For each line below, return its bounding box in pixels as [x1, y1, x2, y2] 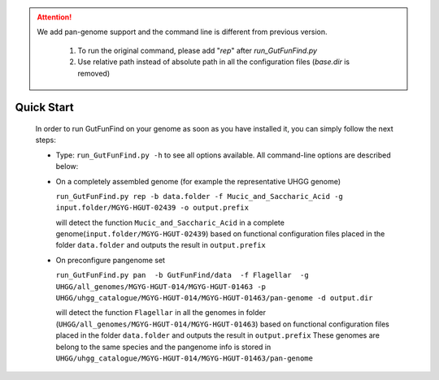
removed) [77, 68, 111, 78]
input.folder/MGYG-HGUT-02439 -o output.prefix [55, 203, 250, 213]
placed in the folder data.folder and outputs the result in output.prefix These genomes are [55, 330, 380, 340]
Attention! [37, 12, 72, 22]
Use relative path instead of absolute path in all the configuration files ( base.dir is [77, 57, 350, 67]
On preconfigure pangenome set [55, 255, 166, 265]
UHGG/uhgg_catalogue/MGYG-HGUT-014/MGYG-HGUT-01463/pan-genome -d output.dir [55, 293, 373, 303]
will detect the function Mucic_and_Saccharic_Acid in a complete [55, 218, 285, 227]
